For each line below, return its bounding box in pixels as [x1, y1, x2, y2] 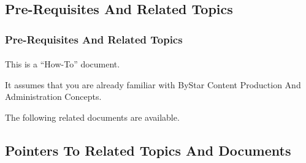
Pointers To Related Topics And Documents [5, 140, 291, 159]
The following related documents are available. [5, 111, 180, 123]
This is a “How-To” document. [5, 58, 120, 70]
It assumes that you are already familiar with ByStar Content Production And [5, 78, 301, 91]
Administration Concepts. [5, 90, 102, 103]
